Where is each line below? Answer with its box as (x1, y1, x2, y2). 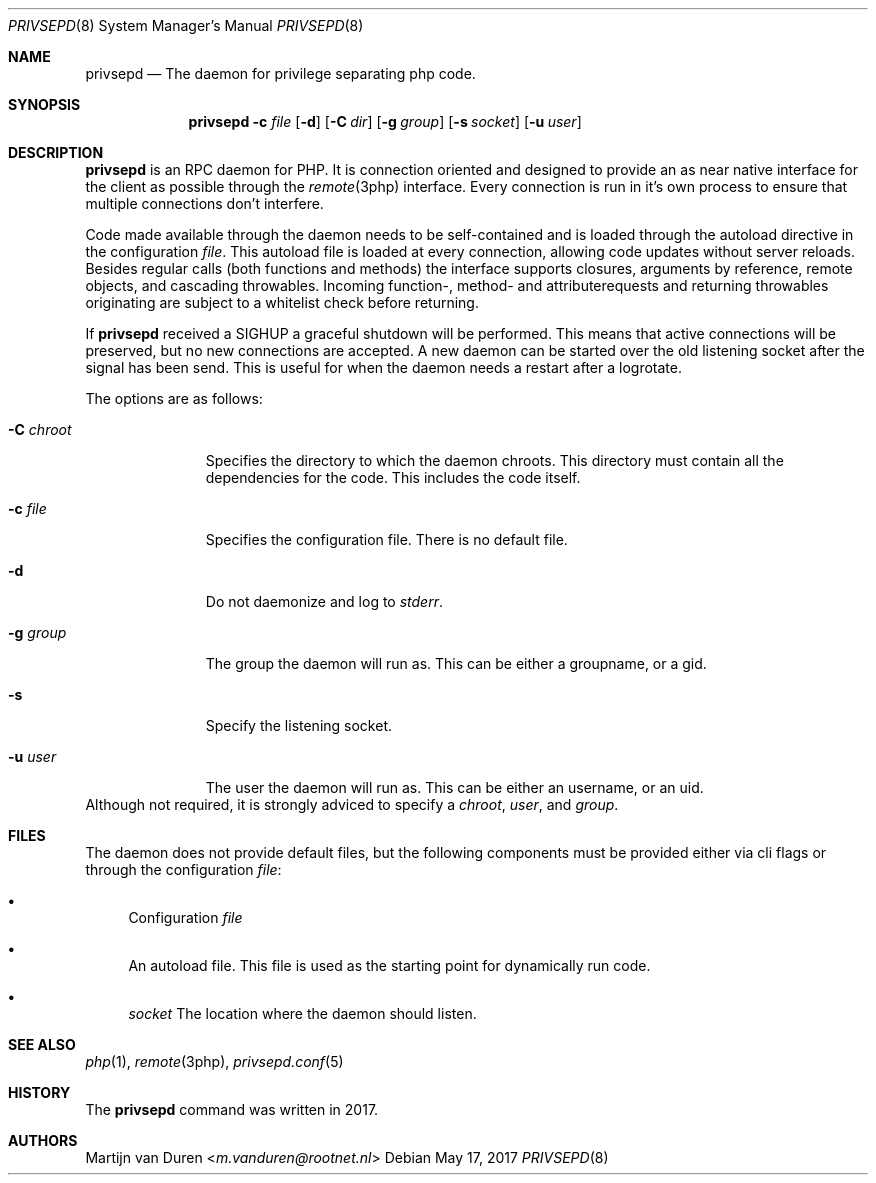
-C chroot (8, 421, 72, 438)
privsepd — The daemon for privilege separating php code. (85, 65, 476, 82)
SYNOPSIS (8, 96, 81, 113)
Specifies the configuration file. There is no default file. (205, 531, 568, 548)
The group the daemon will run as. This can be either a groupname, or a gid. (205, 655, 707, 672)
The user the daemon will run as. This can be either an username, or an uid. (205, 779, 704, 796)
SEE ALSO (8, 1036, 76, 1053)
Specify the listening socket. (205, 717, 393, 734)
